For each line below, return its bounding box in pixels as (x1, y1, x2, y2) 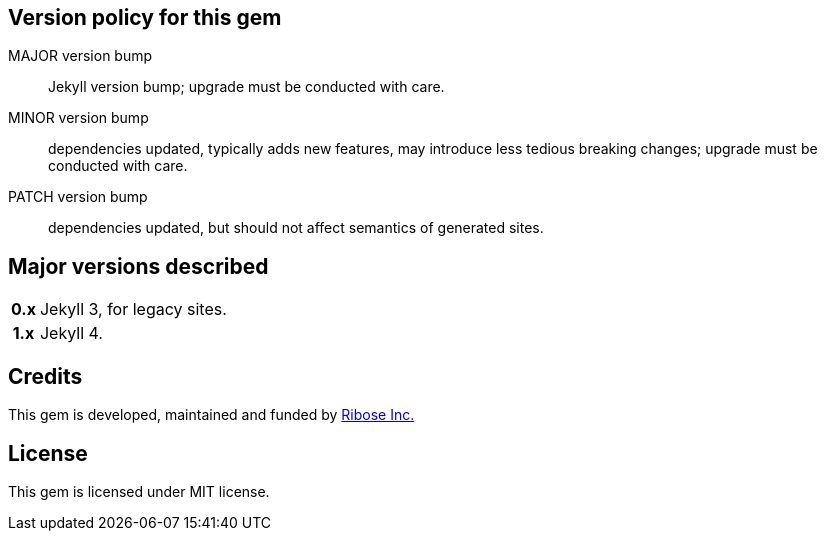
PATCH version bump (8, 188, 148, 206)
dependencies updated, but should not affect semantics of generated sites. (48, 219, 544, 237)
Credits (8, 363, 83, 389)
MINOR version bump (8, 109, 149, 127)
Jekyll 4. (39, 323, 103, 344)
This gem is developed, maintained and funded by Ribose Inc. (8, 406, 415, 424)
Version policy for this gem (8, 5, 282, 30)
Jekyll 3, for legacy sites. (39, 299, 227, 320)
